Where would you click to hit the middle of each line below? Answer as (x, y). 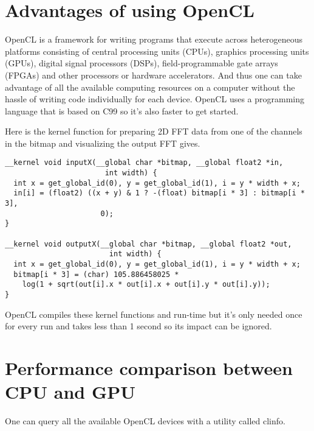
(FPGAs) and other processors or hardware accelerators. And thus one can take (153, 75)
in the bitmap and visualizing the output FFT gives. (103, 143)
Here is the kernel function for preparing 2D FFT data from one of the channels (154, 131)
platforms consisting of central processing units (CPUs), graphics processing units (157, 51)
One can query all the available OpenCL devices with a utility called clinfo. (145, 421)
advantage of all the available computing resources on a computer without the (150, 87)
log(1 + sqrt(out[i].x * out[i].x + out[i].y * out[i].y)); (146, 285)
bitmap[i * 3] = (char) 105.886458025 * (96, 274)
